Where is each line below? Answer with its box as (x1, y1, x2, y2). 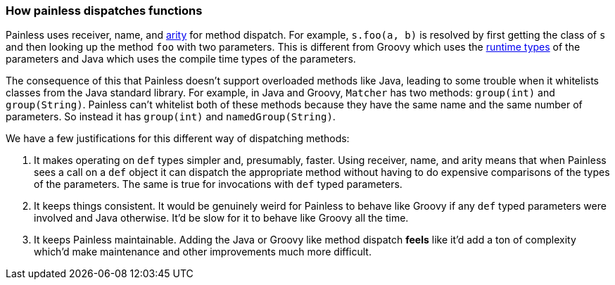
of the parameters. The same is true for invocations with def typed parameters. (34, 178, 402, 191)
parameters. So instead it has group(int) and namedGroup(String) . (6, 110, 336, 123)
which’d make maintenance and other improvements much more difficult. (34, 246, 372, 258)
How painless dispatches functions (6, 4, 203, 18)
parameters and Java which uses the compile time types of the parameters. (6, 53, 356, 65)
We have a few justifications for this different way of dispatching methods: (6, 132, 350, 145)
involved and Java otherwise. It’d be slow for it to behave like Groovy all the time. (34, 212, 409, 224)
